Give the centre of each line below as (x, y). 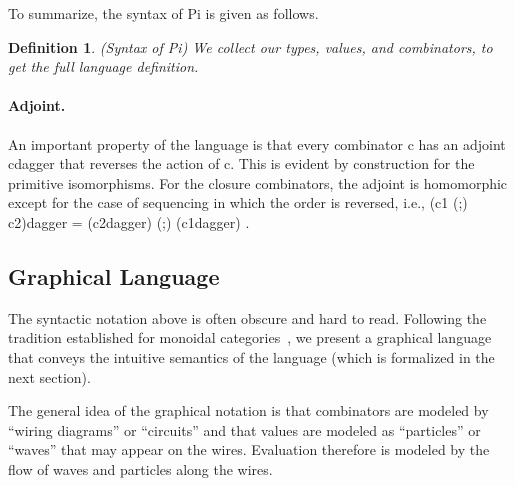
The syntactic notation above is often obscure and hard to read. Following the (247, 317)
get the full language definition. (103, 66)
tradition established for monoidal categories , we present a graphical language (250, 337)
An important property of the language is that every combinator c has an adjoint (257, 143)
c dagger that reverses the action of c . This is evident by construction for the (241, 163)
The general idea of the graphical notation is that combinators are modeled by (248, 410)
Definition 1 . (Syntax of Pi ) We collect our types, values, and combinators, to (250, 46)
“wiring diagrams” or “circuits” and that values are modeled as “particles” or (244, 429)
